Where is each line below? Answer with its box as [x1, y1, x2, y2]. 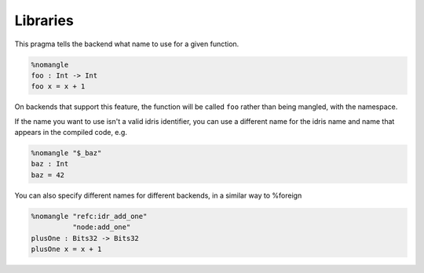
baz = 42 [31, 170, 65, 180]
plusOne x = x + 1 [31, 244, 102, 253]
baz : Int [31, 159, 69, 169]
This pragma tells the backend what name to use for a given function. [14, 39, 239, 49]
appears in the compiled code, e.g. [14, 128, 127, 137]
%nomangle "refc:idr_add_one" [31, 212, 148, 220]
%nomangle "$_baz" [31, 149, 102, 158]
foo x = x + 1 [31, 82, 86, 91]
